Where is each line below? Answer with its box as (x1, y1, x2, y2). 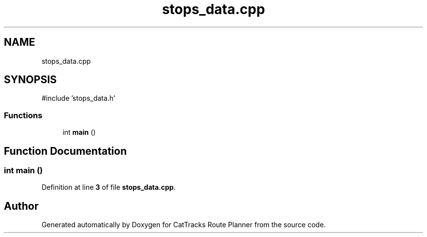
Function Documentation (4, 145, 127, 157)
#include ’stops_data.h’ (41, 94, 116, 103)
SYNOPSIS (4, 73, 57, 86)
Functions (4, 110, 42, 120)
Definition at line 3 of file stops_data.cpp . (41, 183, 176, 192)
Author (4, 200, 39, 212)
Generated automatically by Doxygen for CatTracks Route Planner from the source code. (41, 220, 326, 229)
